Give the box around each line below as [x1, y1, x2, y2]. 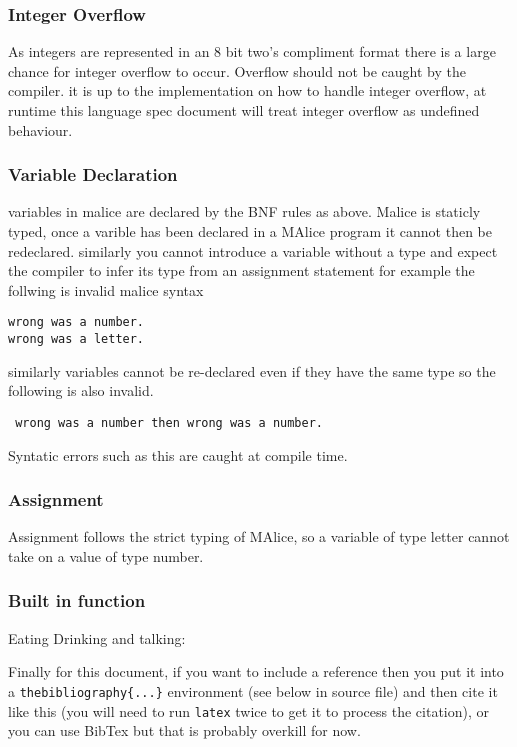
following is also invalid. [8, 380, 154, 401]
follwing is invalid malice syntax [8, 279, 204, 300]
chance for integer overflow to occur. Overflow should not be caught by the [8, 60, 466, 81]
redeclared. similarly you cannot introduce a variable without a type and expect [8, 240, 498, 261]
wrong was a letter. [8, 332, 145, 347]
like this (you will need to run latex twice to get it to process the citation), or [8, 700, 490, 721]
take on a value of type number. [8, 545, 204, 566]
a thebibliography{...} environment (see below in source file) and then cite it [8, 680, 498, 701]
